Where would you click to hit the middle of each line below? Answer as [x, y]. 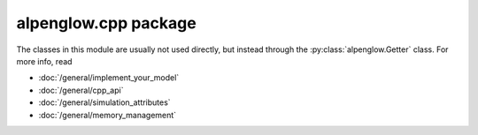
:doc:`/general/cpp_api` [81, 90]
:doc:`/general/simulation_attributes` [105, 102]
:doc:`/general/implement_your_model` [109, 78]
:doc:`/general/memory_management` [108, 115]
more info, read [44, 61]
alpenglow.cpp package [106, 23]
